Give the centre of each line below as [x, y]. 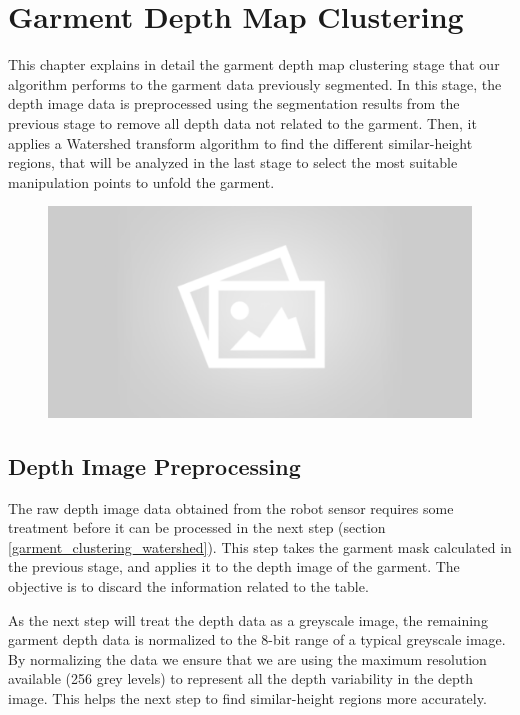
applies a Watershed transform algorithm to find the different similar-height [240, 142]
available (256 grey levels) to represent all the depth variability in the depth [241, 678]
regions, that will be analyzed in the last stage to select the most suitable [233, 162]
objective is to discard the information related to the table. [188, 586]
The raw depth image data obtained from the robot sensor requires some [231, 507]
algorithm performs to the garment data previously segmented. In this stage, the [255, 83]
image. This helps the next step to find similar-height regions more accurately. [247, 698]
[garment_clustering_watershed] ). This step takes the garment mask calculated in [260, 546]
